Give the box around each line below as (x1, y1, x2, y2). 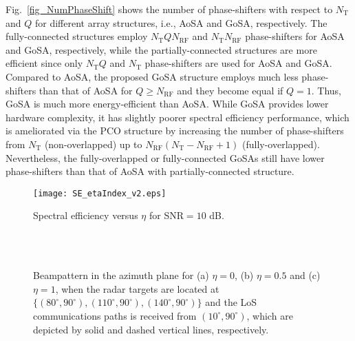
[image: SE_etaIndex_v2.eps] (33, 188, 166, 198)
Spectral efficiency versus (33, 208, 138, 223)
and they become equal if (177, 83, 283, 97)
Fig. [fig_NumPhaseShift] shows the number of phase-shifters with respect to (6, 2, 333, 16)
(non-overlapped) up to (44, 136, 142, 151)
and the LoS (205, 295, 257, 309)
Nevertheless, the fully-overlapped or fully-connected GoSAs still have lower (6, 150, 325, 165)
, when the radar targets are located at (55, 281, 219, 296)
